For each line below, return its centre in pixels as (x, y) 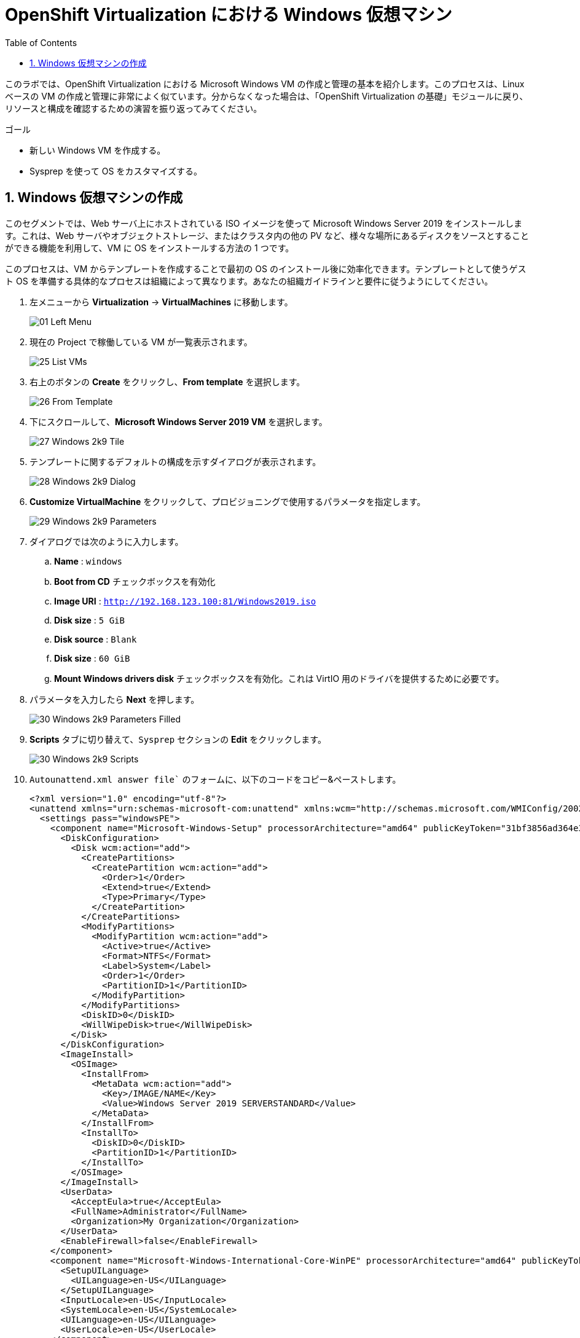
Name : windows (88, 561)
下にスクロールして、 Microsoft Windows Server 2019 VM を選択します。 (178, 421)
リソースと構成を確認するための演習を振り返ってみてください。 (134, 108)
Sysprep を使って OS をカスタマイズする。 (116, 171)
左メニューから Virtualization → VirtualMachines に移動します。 (161, 302)
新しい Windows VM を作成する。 (98, 150)
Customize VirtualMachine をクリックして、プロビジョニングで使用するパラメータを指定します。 (228, 501)
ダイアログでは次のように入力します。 (107, 541)
